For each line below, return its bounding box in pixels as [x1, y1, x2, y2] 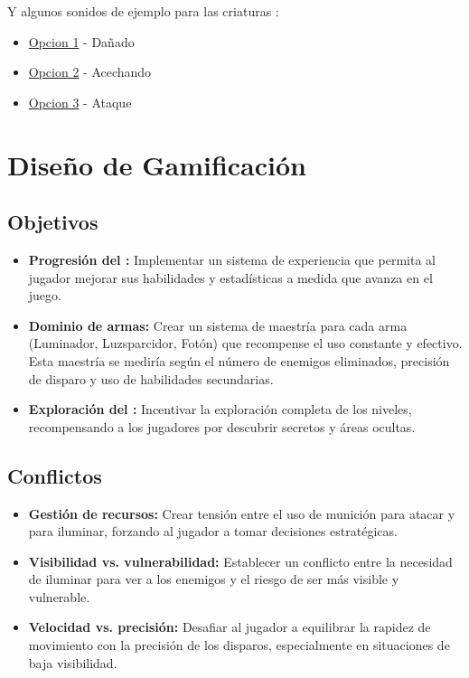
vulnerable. [28, 587, 90, 606]
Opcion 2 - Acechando [28, 62, 152, 81]
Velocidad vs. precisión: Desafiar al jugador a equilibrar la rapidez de [28, 617, 431, 636]
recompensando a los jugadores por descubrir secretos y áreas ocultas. [28, 417, 416, 436]
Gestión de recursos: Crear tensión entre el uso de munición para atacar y [28, 504, 455, 523]
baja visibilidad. [28, 653, 117, 672]
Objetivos [7, 208, 98, 236]
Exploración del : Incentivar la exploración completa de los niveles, [28, 400, 412, 419]
